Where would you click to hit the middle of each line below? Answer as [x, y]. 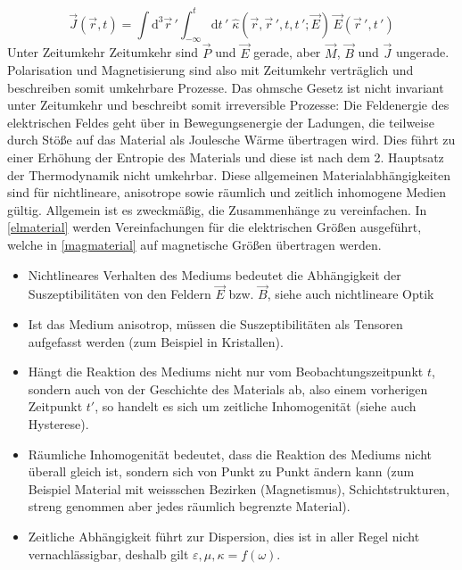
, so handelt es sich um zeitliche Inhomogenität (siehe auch [256, 406]
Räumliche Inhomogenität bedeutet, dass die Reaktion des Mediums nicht [230, 454]
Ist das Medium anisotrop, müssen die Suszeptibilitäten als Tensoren [215, 324]
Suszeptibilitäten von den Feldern [120, 294]
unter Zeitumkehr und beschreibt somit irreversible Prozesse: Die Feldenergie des [228, 105]
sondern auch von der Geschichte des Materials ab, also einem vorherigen [228, 388]
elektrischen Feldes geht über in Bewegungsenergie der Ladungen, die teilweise [221, 122]
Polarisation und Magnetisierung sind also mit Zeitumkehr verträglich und [210, 70]
